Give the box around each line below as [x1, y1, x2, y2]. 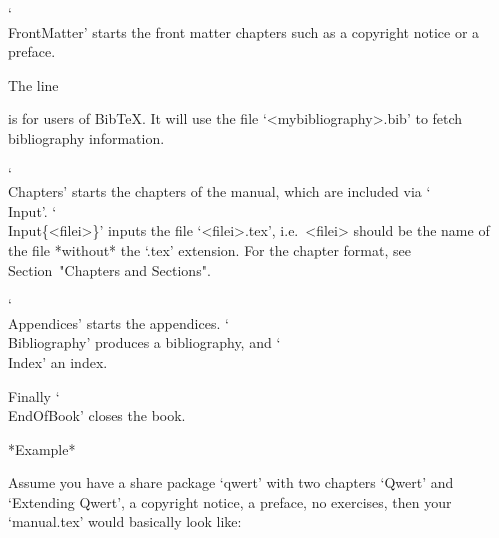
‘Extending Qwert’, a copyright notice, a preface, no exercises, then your [8, 491, 452, 512]
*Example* [8, 438, 76, 459]
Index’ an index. [8, 351, 108, 372]
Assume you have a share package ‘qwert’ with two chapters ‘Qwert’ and [8, 472, 454, 493]
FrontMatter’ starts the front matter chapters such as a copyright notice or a [8, 21, 480, 42]
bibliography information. [8, 127, 165, 148]
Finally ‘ [8, 385, 60, 406]
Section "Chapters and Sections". [8, 259, 211, 280]
